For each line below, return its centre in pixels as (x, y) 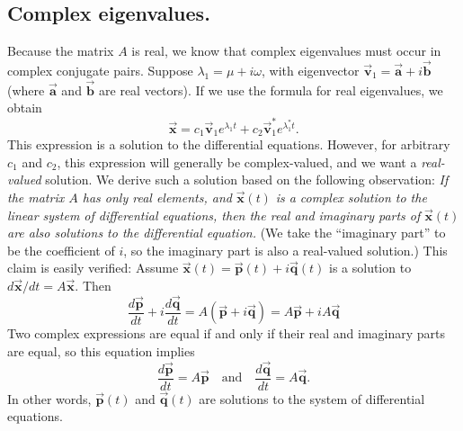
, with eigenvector (311, 71)
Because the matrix (61, 51)
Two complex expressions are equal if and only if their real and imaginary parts (227, 333)
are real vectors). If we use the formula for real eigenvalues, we (271, 90)
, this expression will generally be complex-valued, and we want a (237, 162)
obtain (25, 108)
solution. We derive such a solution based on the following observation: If (247, 180)
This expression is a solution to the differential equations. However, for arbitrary (229, 144)
